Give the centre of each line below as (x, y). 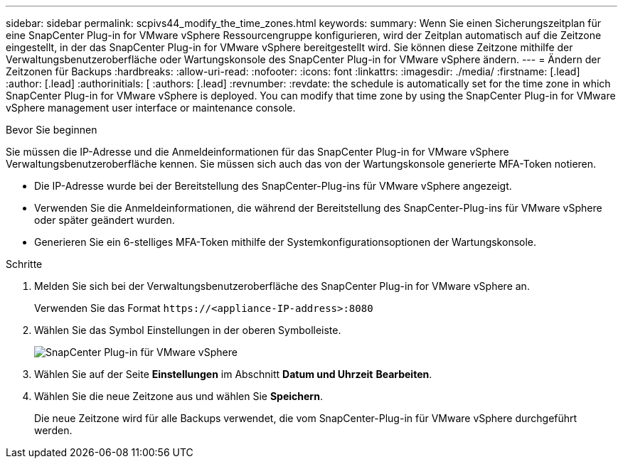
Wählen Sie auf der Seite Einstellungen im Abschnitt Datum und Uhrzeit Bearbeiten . (233, 374)
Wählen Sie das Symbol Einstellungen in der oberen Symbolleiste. (188, 330)
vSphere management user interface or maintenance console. (151, 108)
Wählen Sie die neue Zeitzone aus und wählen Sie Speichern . (179, 396)
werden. (53, 430)
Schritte (24, 264)
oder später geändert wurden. (105, 220)
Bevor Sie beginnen (52, 130)
